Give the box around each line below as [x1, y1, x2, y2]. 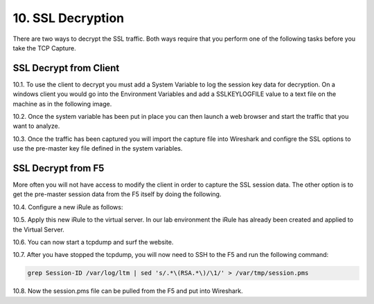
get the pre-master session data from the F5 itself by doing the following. [12, 190, 222, 198]
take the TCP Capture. [12, 44, 76, 52]
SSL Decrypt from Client [12, 62, 120, 74]
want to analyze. [12, 122, 60, 131]
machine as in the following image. [12, 99, 112, 108]
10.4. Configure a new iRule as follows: [12, 202, 123, 211]
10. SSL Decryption [12, 10, 125, 26]
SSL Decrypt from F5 [12, 162, 105, 174]
